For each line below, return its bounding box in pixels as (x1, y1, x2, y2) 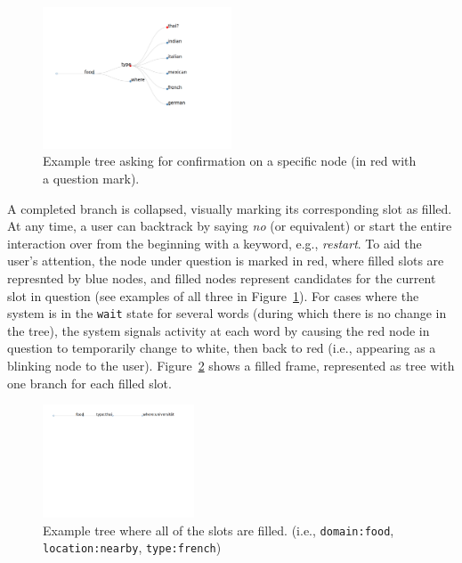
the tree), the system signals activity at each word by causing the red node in (7, 321, 430, 339)
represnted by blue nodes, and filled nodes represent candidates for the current (7, 268, 436, 287)
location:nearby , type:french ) (43, 538, 222, 557)
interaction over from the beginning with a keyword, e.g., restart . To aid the (7, 233, 422, 252)
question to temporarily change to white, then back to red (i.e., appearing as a (7, 339, 436, 357)
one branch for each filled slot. (7, 373, 172, 392)
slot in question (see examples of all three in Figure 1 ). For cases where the (7, 286, 419, 305)
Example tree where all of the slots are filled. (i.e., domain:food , (43, 520, 394, 539)
